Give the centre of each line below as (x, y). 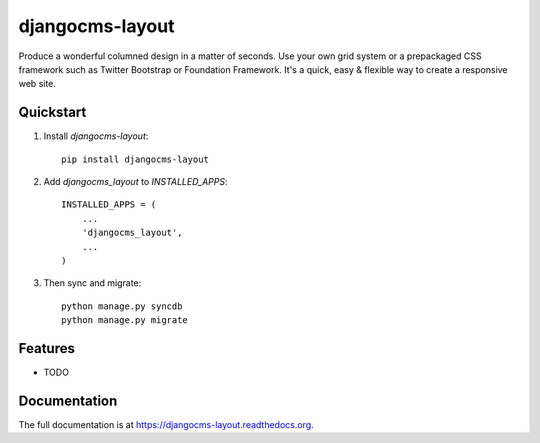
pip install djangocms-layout (135, 159)
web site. (37, 84)
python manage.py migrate (125, 320)
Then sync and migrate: (92, 283)
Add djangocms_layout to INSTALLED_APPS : (135, 182)
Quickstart (52, 112)
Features (46, 348)
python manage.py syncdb (122, 306)
